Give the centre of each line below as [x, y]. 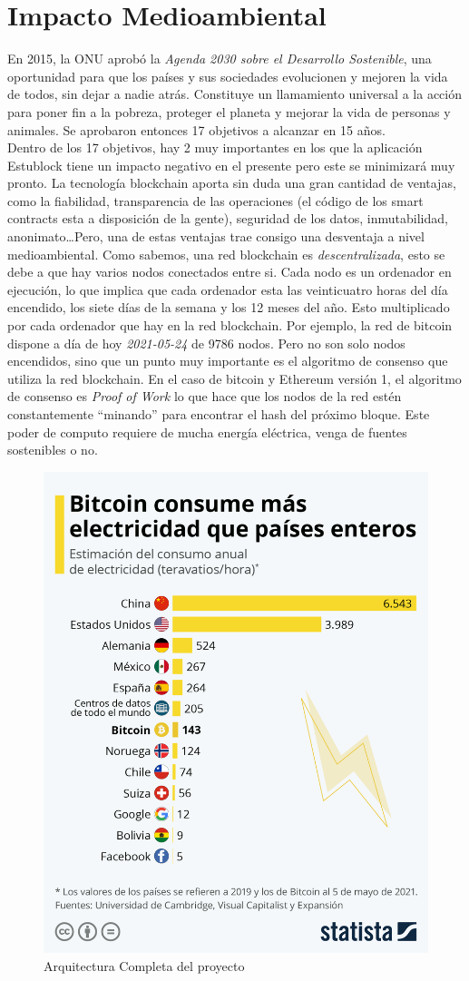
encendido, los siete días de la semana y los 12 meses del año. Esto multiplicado [229, 307]
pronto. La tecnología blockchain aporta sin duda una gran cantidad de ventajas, [232, 183]
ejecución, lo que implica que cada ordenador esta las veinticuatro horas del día [228, 289]
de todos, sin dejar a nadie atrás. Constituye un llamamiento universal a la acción [235, 94]
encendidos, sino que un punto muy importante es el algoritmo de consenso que [228, 361]
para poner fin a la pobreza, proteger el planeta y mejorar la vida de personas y [229, 111]
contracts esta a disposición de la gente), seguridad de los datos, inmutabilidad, [228, 218]
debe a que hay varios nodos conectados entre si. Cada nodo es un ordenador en [230, 272]
